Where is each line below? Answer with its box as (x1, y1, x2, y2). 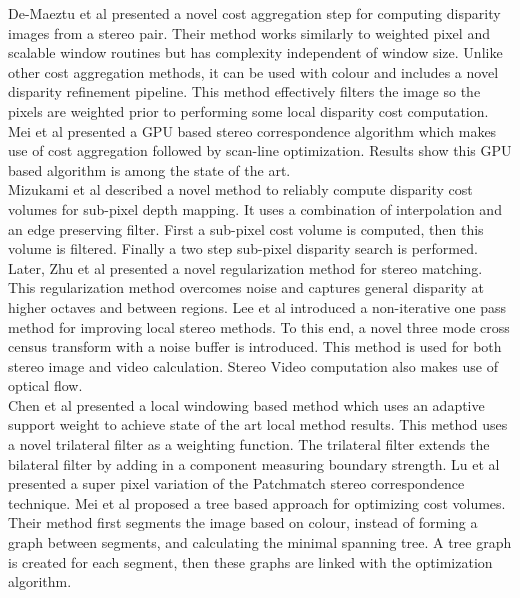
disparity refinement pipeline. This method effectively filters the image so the (8, 81, 481, 102)
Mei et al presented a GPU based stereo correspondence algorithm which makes (8, 120, 497, 141)
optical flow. (8, 375, 83, 396)
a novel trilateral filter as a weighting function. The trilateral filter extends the (8, 434, 490, 455)
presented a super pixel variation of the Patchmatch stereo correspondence (8, 473, 465, 494)
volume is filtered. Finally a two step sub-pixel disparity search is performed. (8, 238, 478, 259)
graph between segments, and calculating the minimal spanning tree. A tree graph (8, 532, 512, 553)
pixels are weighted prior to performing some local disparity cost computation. (8, 100, 489, 121)
